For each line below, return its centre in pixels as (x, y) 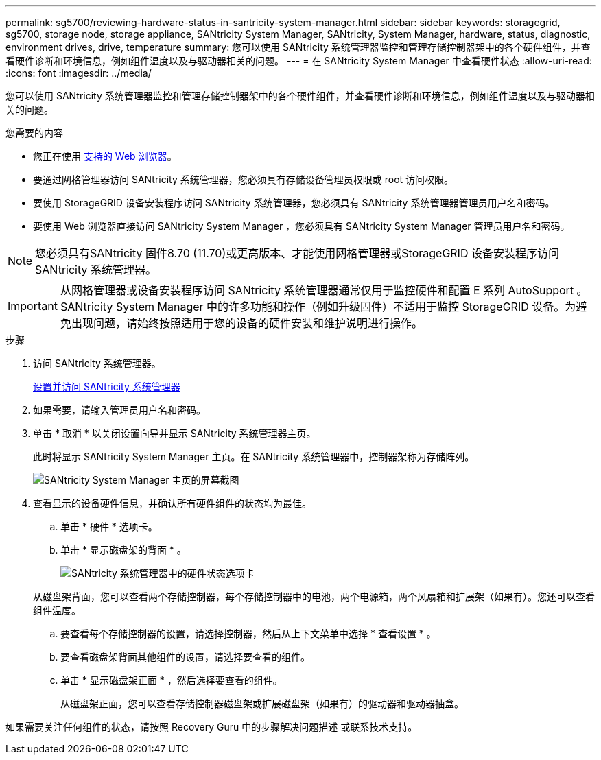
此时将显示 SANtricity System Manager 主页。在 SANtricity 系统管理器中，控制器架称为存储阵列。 (254, 456)
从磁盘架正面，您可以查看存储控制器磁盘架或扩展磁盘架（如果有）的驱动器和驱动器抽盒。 (262, 703)
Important (33, 306)
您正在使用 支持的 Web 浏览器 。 (105, 156)
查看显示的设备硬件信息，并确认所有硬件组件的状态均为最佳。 (172, 503)
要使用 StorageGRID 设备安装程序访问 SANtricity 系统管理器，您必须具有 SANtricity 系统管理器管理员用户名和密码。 (294, 203)
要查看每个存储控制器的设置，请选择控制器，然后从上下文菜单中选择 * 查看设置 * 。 (248, 633)
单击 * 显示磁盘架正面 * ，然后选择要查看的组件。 (172, 680)
